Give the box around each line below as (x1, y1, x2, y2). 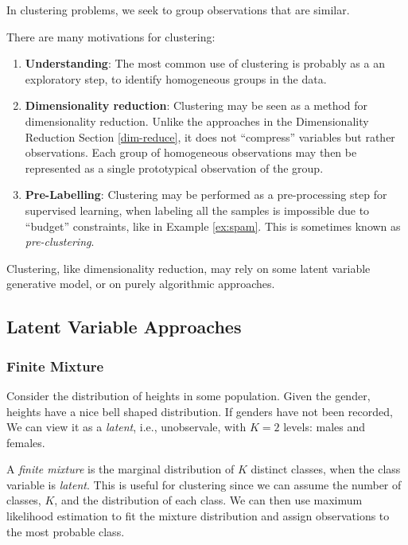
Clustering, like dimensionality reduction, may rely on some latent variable (6, 259, 371, 276)
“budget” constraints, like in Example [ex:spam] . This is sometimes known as (25, 217, 401, 234)
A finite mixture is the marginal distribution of (6, 461, 235, 477)
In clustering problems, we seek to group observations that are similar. (6, 2, 350, 18)
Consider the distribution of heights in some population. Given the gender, (6, 387, 371, 403)
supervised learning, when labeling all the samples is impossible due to (25, 201, 370, 218)
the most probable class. (6, 523, 125, 539)
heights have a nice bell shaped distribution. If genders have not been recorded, (6, 403, 393, 419)
